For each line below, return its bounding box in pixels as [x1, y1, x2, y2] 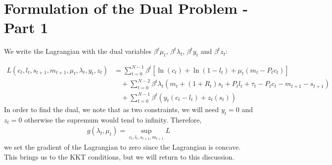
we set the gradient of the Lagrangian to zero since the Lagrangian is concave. [4, 141, 241, 152]
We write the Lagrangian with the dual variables [4, 46, 151, 56]
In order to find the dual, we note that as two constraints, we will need [4, 104, 219, 114]
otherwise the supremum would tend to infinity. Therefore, [24, 114, 202, 124]
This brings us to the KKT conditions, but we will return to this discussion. [4, 151, 235, 162]
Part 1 [4, 17, 48, 38]
